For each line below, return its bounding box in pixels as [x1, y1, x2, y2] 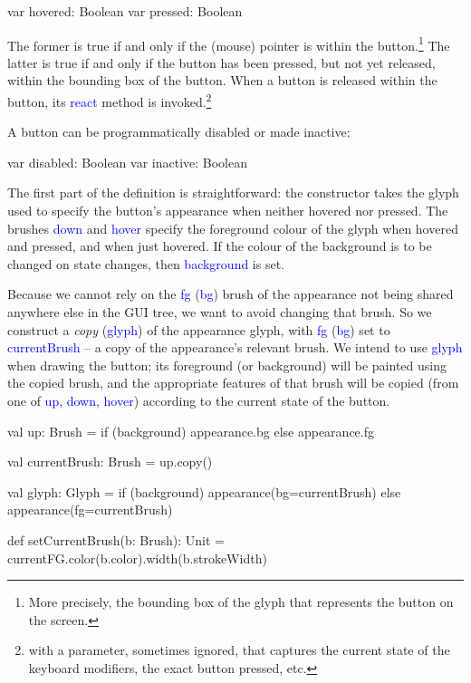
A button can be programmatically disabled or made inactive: [7, 122, 351, 141]
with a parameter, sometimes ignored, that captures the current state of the [28, 640, 450, 659]
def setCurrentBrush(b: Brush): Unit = [7, 530, 225, 549]
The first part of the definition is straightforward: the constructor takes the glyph [7, 183, 459, 202]
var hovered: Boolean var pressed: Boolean [7, 2, 243, 20]
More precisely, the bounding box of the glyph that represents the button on [28, 592, 454, 611]
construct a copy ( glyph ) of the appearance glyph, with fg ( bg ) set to [7, 320, 390, 339]
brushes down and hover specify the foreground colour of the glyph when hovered [7, 218, 458, 237]
